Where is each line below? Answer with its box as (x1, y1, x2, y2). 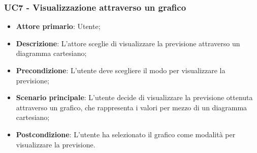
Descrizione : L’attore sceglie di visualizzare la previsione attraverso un (16, 38, 240, 48)
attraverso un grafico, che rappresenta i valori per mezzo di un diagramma (16, 102, 247, 112)
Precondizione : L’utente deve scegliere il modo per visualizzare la (16, 65, 226, 75)
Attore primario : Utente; (16, 21, 101, 32)
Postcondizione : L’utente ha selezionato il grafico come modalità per (16, 129, 236, 139)
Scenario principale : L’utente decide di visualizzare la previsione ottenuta (16, 92, 253, 103)
